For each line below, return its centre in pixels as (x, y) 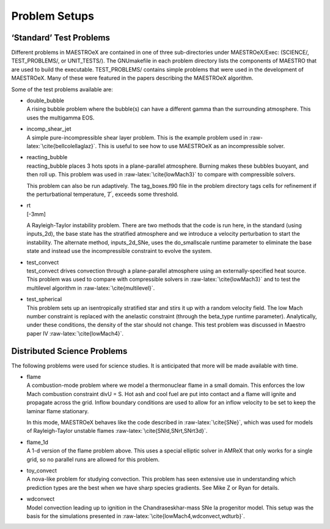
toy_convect (42, 470)
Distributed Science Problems (69, 351)
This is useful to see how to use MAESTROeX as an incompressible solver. (192, 146)
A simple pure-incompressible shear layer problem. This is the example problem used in (137, 137)
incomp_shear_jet (49, 129)
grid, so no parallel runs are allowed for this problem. (93, 459)
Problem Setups (53, 16)
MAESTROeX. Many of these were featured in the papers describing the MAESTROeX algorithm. (132, 78)
